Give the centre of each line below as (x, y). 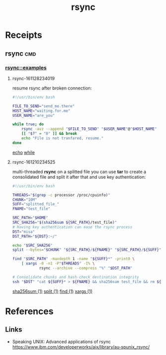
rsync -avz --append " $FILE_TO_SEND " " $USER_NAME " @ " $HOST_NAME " (89, 129)
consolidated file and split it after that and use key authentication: (79, 177)
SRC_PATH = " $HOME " (30, 218)
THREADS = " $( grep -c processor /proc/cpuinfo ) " (61, 195)
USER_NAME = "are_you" (33, 115)
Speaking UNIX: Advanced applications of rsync (61, 342)
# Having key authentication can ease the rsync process (72, 227)
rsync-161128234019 (33, 78)
